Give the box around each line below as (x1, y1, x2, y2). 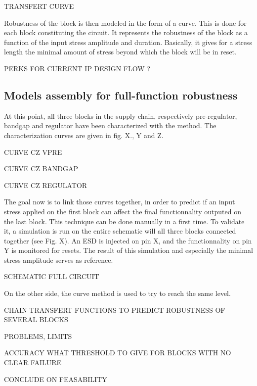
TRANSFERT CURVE (4, 1, 74, 11)
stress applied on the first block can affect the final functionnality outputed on (4, 206, 241, 216)
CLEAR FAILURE (4, 357, 62, 368)
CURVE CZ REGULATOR (4, 180, 87, 190)
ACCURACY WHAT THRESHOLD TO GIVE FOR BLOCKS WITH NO (4, 347, 231, 358)
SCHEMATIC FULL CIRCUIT (4, 271, 99, 282)
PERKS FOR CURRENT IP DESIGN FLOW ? (4, 63, 150, 73)
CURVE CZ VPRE (4, 146, 62, 157)
